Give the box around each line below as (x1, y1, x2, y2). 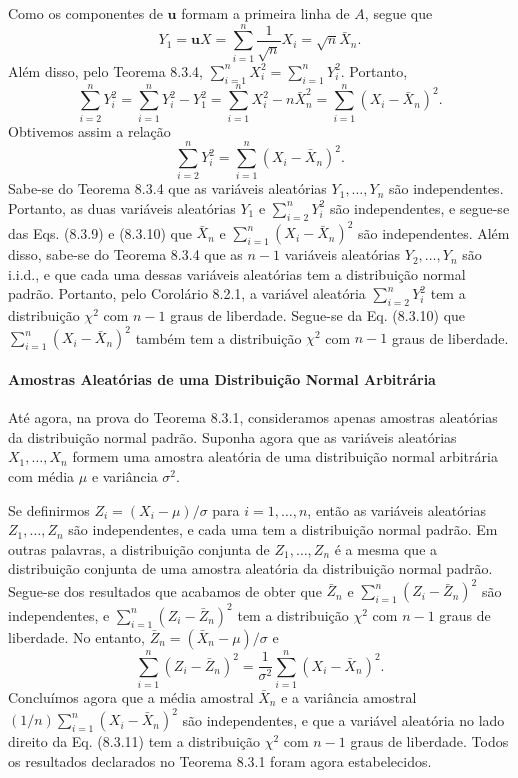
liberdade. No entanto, (8, 626, 145, 647)
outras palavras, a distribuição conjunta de (8, 538, 270, 559)
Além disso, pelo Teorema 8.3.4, (8, 60, 204, 81)
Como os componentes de (8, 3, 163, 23)
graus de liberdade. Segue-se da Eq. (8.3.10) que (170, 305, 466, 326)
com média (8, 465, 75, 486)
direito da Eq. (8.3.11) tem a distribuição (8, 731, 260, 752)
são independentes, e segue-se (329, 197, 510, 218)
